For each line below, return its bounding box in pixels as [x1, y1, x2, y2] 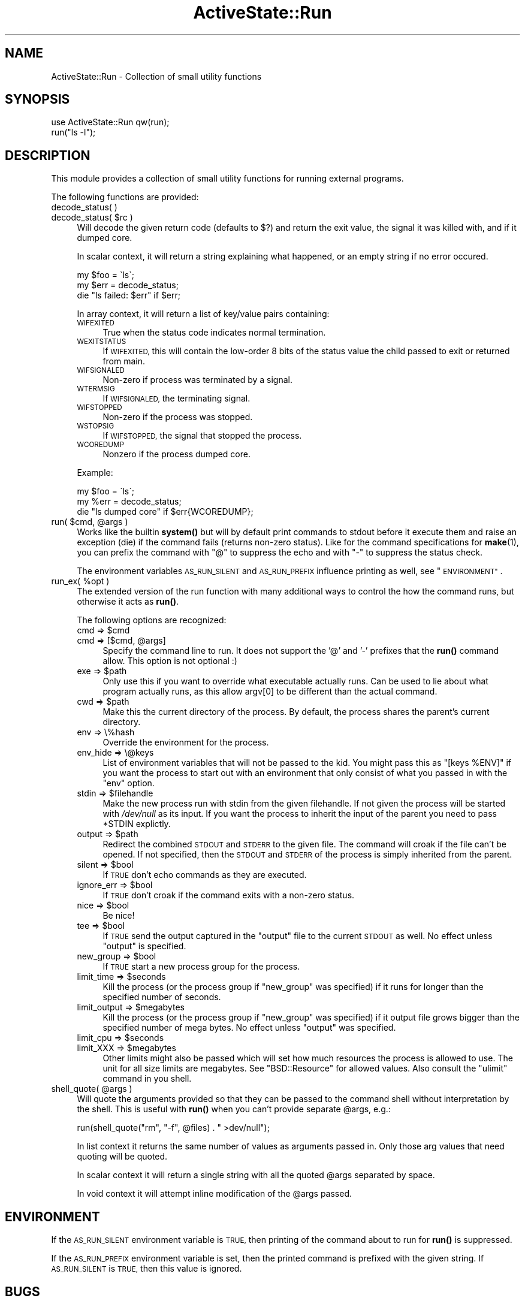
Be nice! [102, 910, 135, 921]
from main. [102, 356, 146, 367]
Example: [77, 467, 113, 478]
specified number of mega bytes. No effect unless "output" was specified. [102, 1022, 396, 1033]
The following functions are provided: [51, 192, 199, 203]
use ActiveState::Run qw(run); [51, 117, 170, 128]
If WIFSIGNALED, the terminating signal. [102, 393, 251, 404]
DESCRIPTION [5, 147, 90, 163]
